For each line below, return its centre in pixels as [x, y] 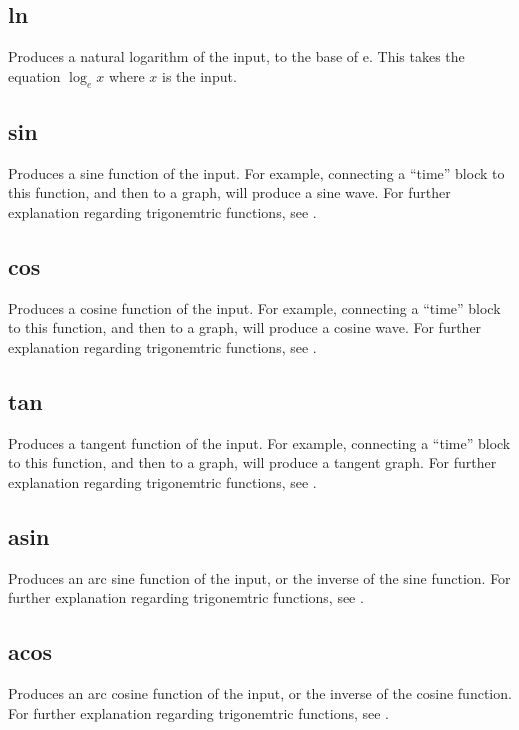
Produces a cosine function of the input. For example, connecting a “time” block [254, 307]
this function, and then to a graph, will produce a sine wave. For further [229, 192]
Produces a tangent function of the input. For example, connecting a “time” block [259, 442]
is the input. [199, 75]
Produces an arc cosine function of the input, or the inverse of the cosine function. [260, 693]
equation [34, 75]
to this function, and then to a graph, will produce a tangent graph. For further [252, 462]
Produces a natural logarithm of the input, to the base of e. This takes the [236, 56]
